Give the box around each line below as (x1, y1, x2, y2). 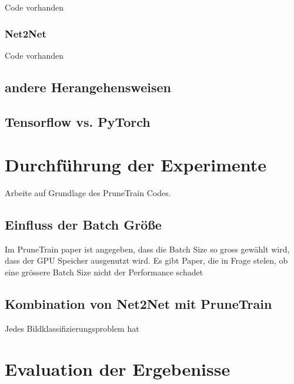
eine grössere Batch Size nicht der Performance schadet (5, 266, 203, 278)
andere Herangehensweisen (5, 78, 171, 96)
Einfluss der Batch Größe (5, 215, 162, 234)
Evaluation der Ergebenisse (5, 356, 230, 380)
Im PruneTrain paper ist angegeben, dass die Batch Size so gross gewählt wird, (5, 242, 290, 255)
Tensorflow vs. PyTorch (5, 112, 151, 130)
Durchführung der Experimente (5, 153, 267, 177)
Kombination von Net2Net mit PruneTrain (5, 295, 272, 313)
